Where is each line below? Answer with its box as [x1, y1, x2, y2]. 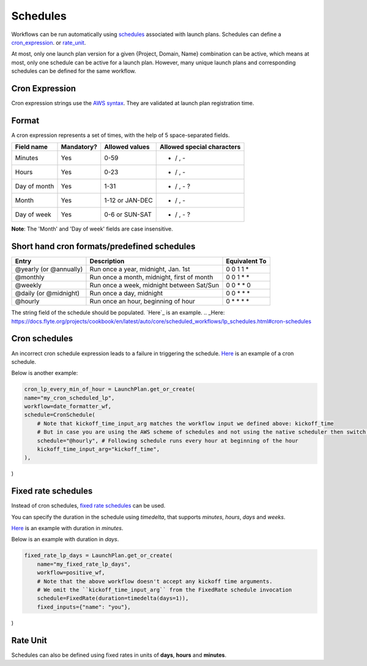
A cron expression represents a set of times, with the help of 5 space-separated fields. [11, 131, 230, 139]
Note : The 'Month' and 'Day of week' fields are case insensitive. [11, 225, 174, 232]
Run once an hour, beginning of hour [89, 297, 195, 306]
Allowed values [104, 142, 150, 151]
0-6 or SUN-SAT [104, 210, 152, 219]
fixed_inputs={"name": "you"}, [37, 603, 131, 610]
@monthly [15, 273, 45, 281]
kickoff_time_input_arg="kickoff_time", [37, 446, 160, 453]
